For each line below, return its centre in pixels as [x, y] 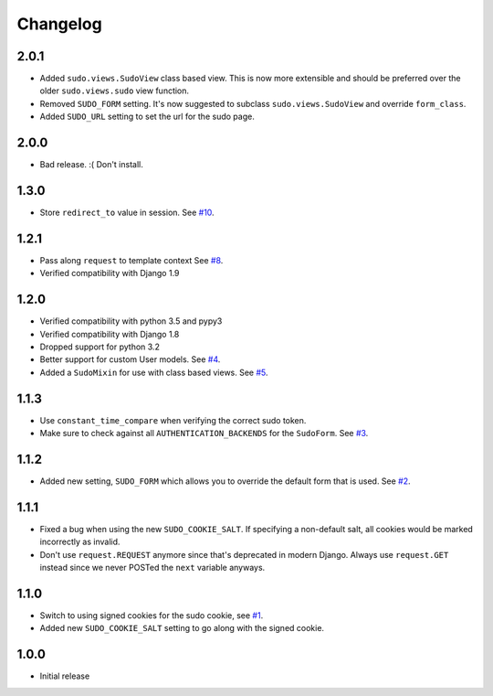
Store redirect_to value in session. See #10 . [127, 213]
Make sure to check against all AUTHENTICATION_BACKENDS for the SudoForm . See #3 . [204, 434]
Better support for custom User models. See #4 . [130, 359]
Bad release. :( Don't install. [91, 165]
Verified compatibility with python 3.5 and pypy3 [131, 321]
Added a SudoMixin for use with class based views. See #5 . [154, 372]
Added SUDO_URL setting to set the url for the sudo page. [147, 117]
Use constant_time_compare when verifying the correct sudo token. [173, 420]
